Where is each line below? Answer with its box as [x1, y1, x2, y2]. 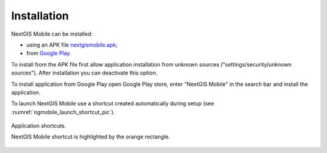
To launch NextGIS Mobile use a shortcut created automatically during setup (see [11, 100, 214, 107]
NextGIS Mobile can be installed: [11, 30, 93, 37]
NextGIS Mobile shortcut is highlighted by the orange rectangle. [11, 133, 171, 140]
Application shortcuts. [11, 122, 67, 129]
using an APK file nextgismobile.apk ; [26, 41, 118, 48]
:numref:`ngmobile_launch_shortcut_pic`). [11, 108, 115, 116]
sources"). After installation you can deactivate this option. [11, 70, 157, 77]
